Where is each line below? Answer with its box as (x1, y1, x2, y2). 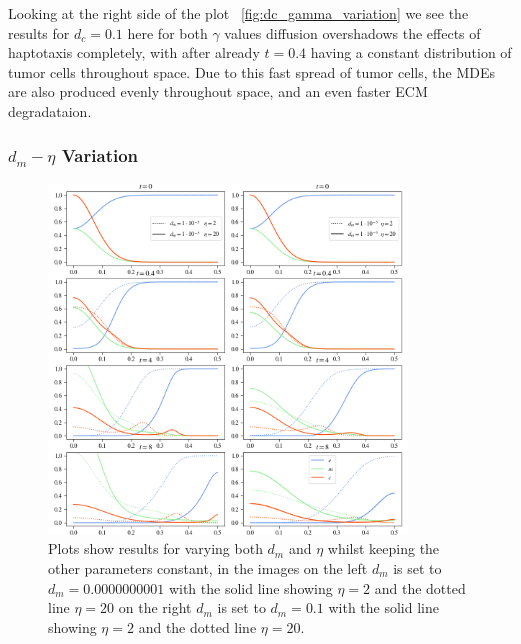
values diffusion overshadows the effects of (224, 22, 481, 43)
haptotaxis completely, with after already (8, 42, 260, 63)
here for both (127, 22, 208, 43)
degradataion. (8, 100, 92, 121)
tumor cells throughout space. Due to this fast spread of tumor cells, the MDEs (8, 61, 495, 82)
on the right (118, 597, 192, 618)
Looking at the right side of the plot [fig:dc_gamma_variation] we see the (8, 3, 469, 23)
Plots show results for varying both (48, 538, 263, 559)
